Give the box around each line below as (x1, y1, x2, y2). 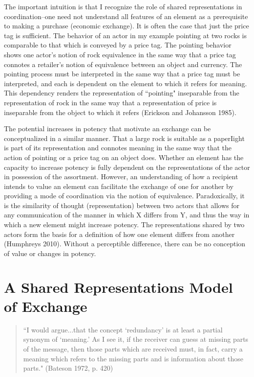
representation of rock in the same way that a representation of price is (4, 97, 217, 107)
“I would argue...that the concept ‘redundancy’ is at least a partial (23, 324, 223, 334)
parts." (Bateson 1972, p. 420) (23, 363, 113, 373)
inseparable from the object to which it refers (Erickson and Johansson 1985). (4, 107, 236, 117)
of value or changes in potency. (4, 248, 96, 258)
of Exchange (4, 296, 87, 316)
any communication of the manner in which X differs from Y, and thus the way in (4, 210, 250, 220)
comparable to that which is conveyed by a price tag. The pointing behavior (4, 40, 232, 50)
